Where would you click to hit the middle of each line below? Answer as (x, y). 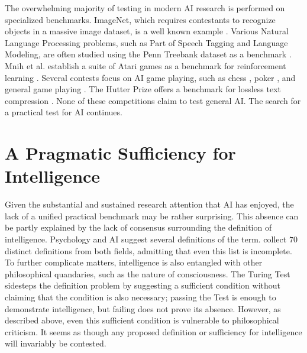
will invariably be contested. (56, 343)
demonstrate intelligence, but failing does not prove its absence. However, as (143, 308)
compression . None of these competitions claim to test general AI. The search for (153, 100)
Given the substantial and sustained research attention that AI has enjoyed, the (149, 204)
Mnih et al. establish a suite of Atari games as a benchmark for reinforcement (146, 65)
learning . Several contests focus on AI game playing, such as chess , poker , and (150, 77)
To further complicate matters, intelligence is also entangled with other (134, 262)
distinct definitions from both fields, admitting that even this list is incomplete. (148, 250)
